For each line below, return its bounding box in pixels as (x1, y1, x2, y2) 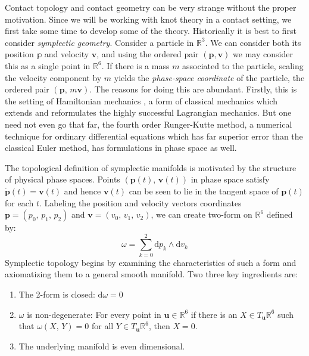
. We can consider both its (205, 36, 301, 48)
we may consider (233, 48, 293, 60)
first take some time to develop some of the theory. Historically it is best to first (5, 24, 296, 37)
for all (91, 320, 114, 332)
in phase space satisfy (191, 173, 270, 185)
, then (148, 320, 170, 332)
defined (266, 208, 293, 221)
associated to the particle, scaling (182, 59, 304, 72)
